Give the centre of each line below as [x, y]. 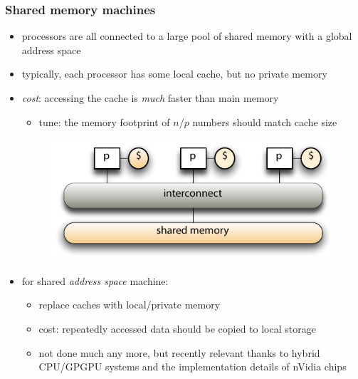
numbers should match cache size [265, 121]
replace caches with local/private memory [130, 305]
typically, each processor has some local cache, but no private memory [174, 74]
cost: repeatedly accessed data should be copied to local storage [177, 329]
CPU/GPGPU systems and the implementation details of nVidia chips [193, 367]
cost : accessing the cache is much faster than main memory [150, 98]
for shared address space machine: [95, 280]
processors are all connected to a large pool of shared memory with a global [187, 36]
